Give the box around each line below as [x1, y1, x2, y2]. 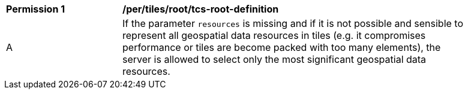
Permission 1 [6, 3, 65, 15]
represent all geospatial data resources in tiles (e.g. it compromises [122, 29, 426, 41]
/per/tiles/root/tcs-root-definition [122, 3, 279, 15]
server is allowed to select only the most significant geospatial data [122, 53, 427, 65]
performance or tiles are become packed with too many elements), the [122, 41, 441, 53]
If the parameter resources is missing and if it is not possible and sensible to [122, 17, 464, 29]
